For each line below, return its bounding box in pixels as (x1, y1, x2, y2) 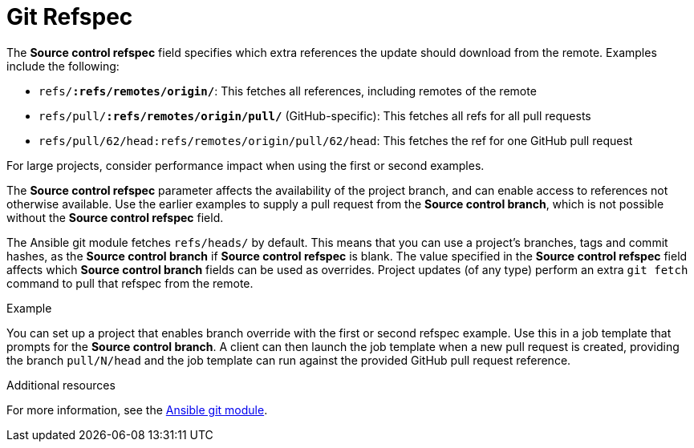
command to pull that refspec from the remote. (6, 276, 254, 290)
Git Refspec (6, 3, 133, 30)
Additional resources (6, 377, 116, 392)
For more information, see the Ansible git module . (6, 402, 268, 417)
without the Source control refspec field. (6, 210, 224, 224)
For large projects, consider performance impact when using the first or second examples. (6, 158, 485, 172)
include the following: (6, 59, 120, 73)
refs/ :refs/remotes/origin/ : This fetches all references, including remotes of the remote (39, 83, 537, 98)
